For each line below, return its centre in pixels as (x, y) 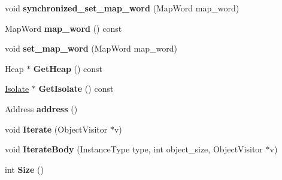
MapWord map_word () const (63, 28)
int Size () (24, 169)
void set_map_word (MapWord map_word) (91, 48)
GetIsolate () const (76, 88)
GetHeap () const (68, 68)
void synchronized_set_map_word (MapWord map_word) (122, 8)
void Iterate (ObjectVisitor (56, 129)
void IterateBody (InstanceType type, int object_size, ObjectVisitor (134, 149)
